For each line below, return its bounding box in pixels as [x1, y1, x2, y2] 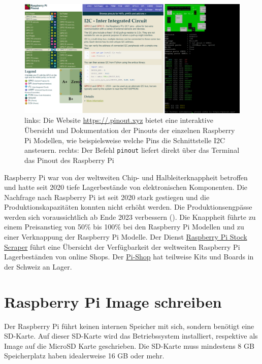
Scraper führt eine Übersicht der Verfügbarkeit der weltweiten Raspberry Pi [4, 241, 240, 252]
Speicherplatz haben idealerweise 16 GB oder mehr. [4, 350, 165, 361]
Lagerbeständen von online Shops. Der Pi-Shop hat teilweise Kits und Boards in [4, 251, 254, 262]
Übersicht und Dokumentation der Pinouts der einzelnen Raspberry [24, 125, 235, 136]
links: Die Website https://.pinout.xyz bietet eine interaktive [24, 115, 213, 125]
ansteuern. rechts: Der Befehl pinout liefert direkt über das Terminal [24, 145, 240, 155]
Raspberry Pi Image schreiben [4, 291, 222, 312]
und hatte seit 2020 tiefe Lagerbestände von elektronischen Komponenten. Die [4, 182, 248, 192]
